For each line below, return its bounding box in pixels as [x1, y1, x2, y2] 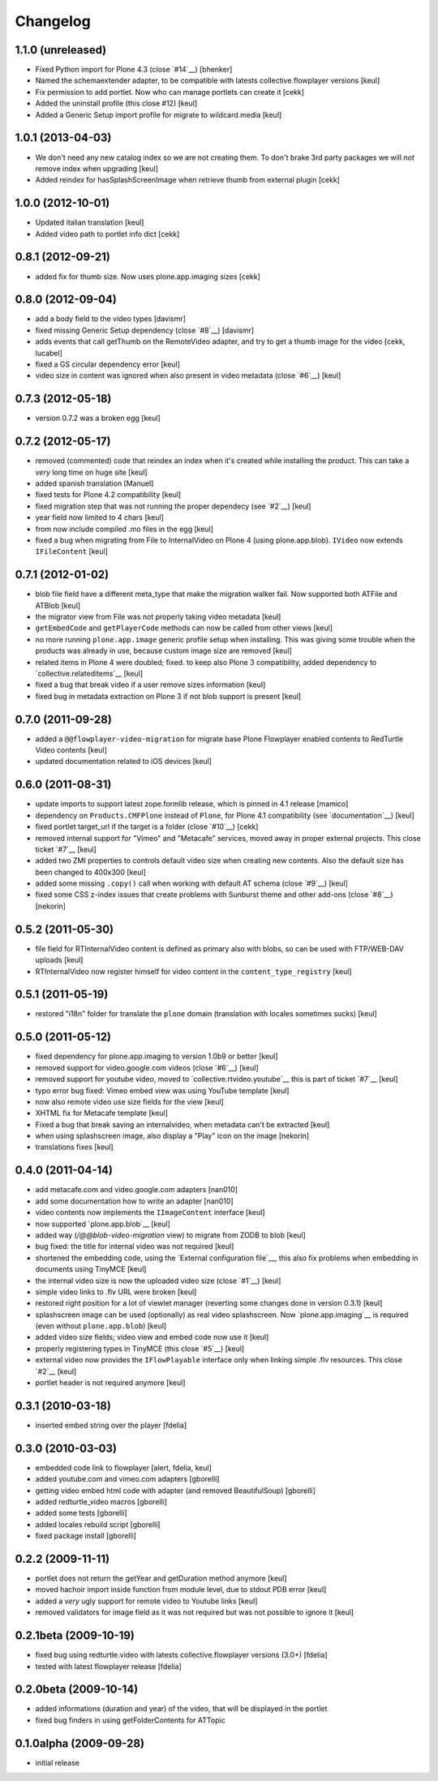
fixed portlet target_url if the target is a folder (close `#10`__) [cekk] [35, 822, 259, 831]
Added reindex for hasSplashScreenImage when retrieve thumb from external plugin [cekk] [35, 175, 341, 185]
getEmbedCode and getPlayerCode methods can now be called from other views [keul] [35, 623, 333, 633]
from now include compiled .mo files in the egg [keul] [35, 524, 214, 534]
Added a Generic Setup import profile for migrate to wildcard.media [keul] [35, 109, 282, 119]
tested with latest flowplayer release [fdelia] [35, 1661, 182, 1671]
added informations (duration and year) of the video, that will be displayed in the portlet [35, 1704, 328, 1714]
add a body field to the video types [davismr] [35, 314, 187, 324]
